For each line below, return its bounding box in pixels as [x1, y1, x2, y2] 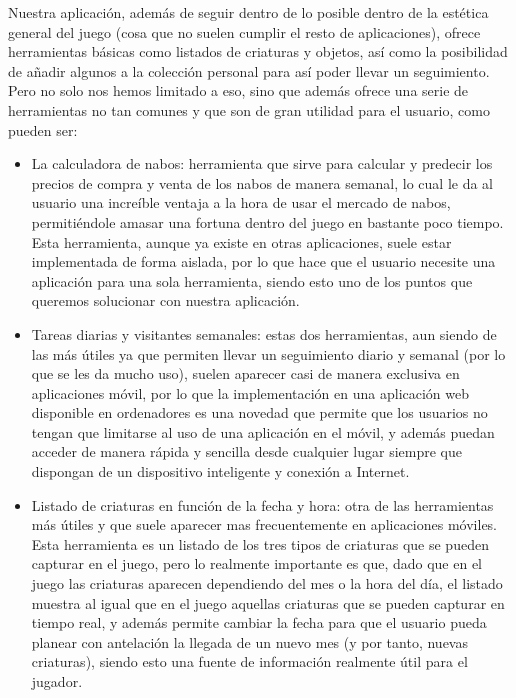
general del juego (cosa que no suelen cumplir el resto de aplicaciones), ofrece [8, 21, 481, 42]
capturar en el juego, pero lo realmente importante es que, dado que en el [31, 553, 482, 574]
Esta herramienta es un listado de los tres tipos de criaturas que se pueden [31, 533, 489, 554]
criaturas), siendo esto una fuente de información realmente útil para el [31, 651, 468, 672]
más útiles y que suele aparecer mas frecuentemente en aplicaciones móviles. [31, 514, 498, 535]
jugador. [31, 671, 83, 691]
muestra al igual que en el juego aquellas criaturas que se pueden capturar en [31, 592, 505, 613]
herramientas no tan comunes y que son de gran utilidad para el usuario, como [8, 99, 490, 120]
